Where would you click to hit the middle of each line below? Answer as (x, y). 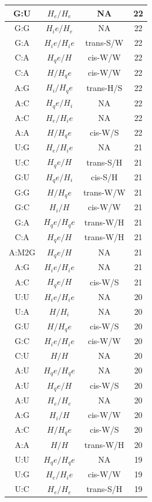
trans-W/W (104, 192)
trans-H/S (104, 87)
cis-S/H (104, 177)
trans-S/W (104, 43)
